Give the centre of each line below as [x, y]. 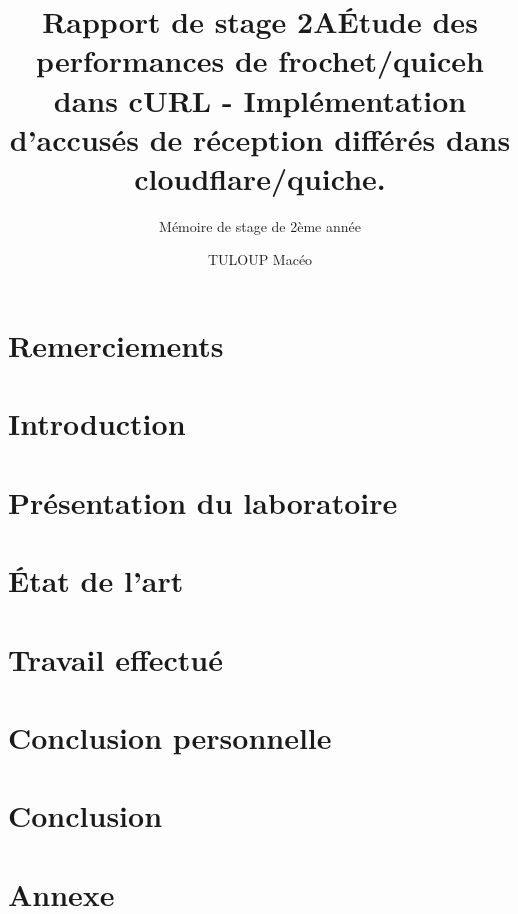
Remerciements [116, 345]
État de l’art [96, 580]
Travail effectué [115, 658]
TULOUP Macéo [260, 259]
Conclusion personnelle [170, 736]
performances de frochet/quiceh [260, 60]
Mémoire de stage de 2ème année [260, 225]
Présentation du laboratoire [203, 501]
